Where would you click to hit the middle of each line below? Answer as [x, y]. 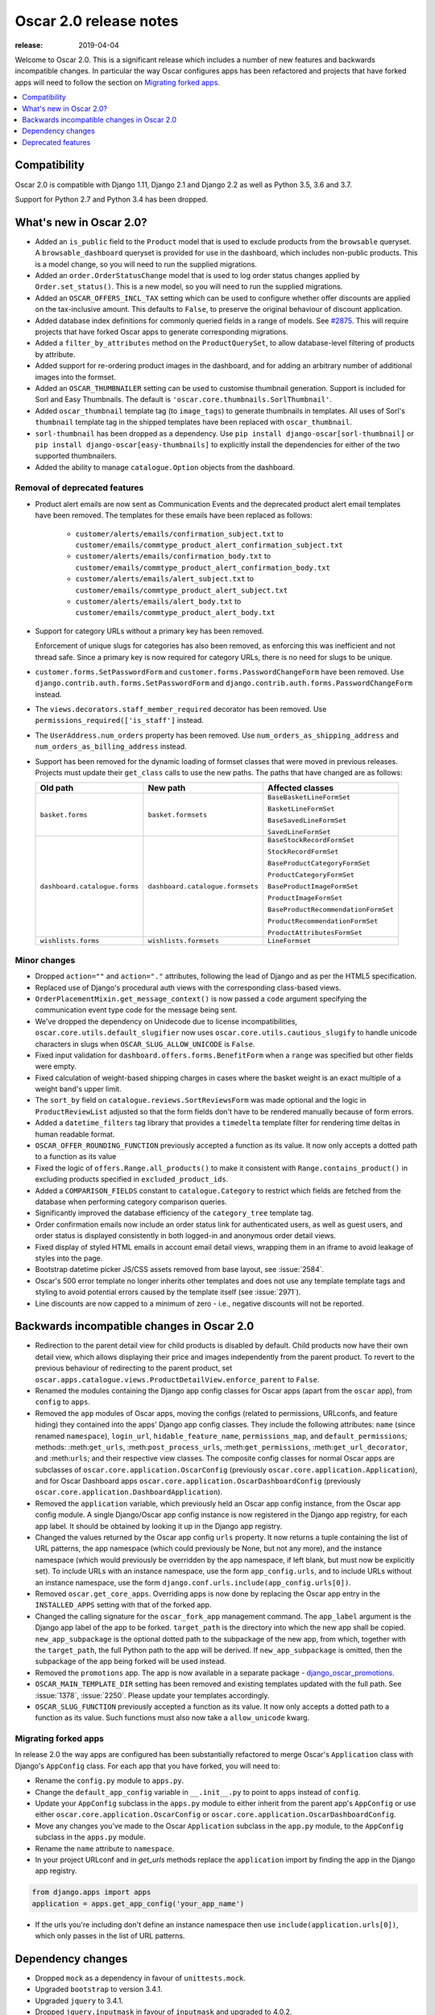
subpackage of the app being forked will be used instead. [130, 1661]
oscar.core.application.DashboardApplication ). [129, 1492]
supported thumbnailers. [76, 456]
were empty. [56, 1066]
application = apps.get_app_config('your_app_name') [138, 1903]
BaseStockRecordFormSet [311, 840]
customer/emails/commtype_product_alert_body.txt [175, 613]
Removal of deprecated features [79, 488]
